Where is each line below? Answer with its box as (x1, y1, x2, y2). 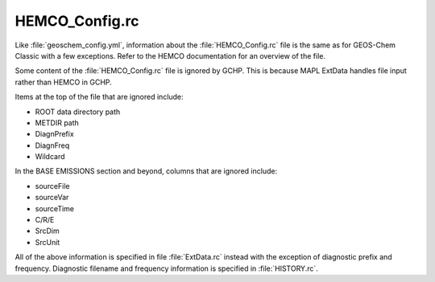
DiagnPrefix (35, 129, 74, 139)
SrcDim (35, 226, 60, 236)
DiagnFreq (35, 141, 70, 150)
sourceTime (35, 203, 75, 213)
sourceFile (35, 181, 70, 190)
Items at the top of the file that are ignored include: (14, 92, 184, 102)
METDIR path (35, 117, 80, 128)
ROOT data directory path (35, 107, 121, 116)
